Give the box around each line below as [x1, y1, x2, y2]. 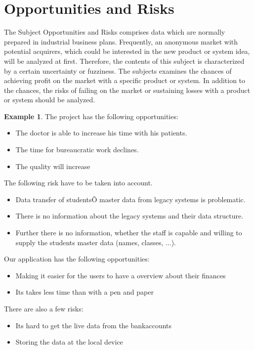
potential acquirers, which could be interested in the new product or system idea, [4, 46, 250, 56]
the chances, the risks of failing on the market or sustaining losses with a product [4, 85, 251, 95]
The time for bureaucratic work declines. [15, 144, 139, 155]
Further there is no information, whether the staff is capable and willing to [15, 227, 242, 238]
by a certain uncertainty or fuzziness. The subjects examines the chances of [4, 65, 232, 76]
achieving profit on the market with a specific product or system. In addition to [4, 75, 246, 86]
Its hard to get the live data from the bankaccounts [15, 320, 172, 330]
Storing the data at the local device [15, 337, 123, 347]
